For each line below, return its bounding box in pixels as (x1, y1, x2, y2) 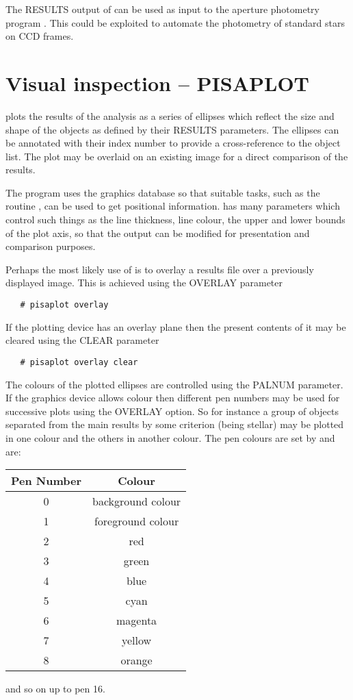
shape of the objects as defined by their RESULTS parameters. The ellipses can (5, 122, 339, 136)
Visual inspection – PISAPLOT (5, 68, 309, 97)
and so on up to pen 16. (5, 682, 105, 696)
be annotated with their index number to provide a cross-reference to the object (5, 136, 341, 150)
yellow (122, 632, 152, 649)
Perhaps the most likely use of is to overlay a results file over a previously (5, 262, 314, 276)
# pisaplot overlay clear (20, 357, 138, 367)
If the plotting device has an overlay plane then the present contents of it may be (5, 319, 346, 334)
